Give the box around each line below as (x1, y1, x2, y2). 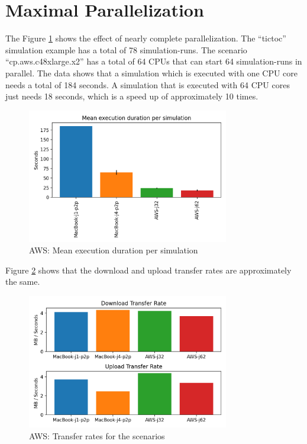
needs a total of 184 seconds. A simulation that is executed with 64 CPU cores (5, 78, 290, 91)
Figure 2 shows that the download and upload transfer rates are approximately (5, 263, 292, 276)
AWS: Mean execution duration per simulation (29, 244, 198, 256)
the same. (5, 275, 40, 288)
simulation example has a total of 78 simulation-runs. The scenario (5, 43, 247, 56)
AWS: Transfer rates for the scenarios (29, 429, 165, 442)
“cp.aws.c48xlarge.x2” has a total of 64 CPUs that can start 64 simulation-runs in (5, 55, 302, 67)
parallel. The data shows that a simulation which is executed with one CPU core (5, 66, 298, 79)
